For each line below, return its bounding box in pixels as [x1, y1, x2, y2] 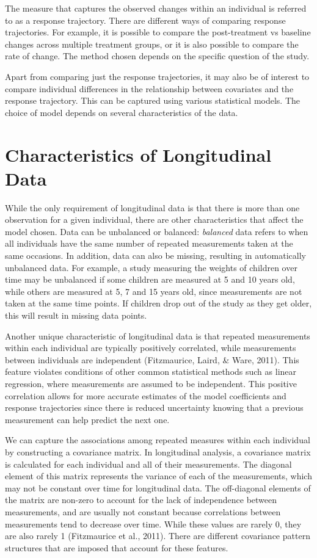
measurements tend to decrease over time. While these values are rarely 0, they [5, 517, 302, 530]
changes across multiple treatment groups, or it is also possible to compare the [5, 37, 299, 50]
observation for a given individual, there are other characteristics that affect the [5, 213, 304, 226]
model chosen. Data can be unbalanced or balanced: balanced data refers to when [5, 225, 308, 237]
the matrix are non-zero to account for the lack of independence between [5, 493, 277, 506]
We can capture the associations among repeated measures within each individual [5, 433, 310, 446]
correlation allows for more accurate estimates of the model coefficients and [5, 389, 286, 402]
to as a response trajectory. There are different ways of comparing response [5, 13, 286, 26]
